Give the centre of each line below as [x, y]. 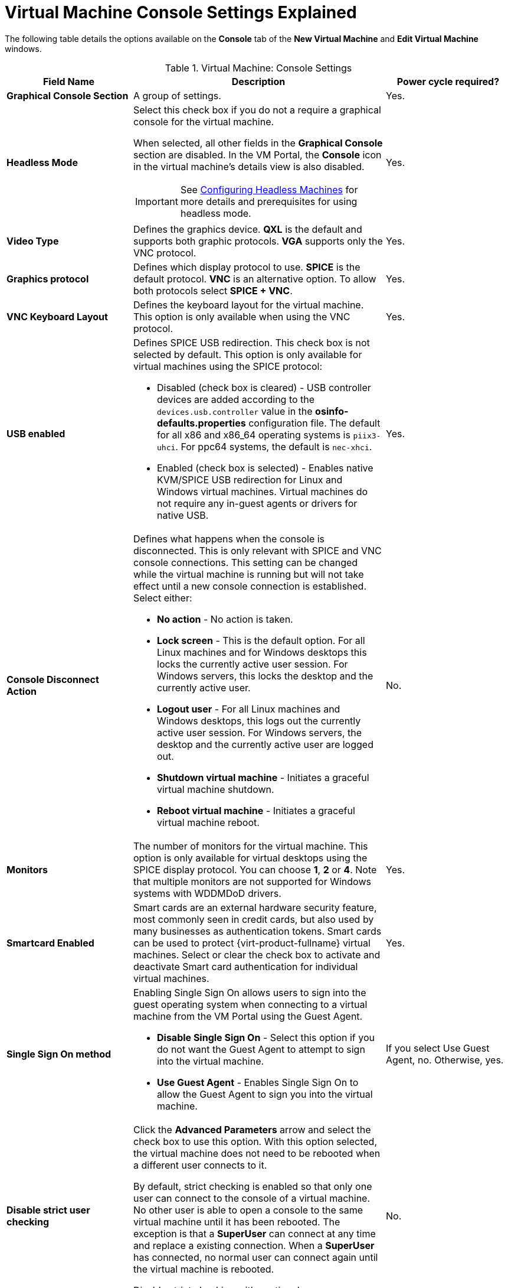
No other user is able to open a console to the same [248, 1210]
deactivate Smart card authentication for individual [246, 966]
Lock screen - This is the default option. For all [261, 640]
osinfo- [332, 411]
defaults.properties [201, 423]
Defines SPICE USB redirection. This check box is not [252, 342]
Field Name [69, 81]
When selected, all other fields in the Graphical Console [258, 143]
